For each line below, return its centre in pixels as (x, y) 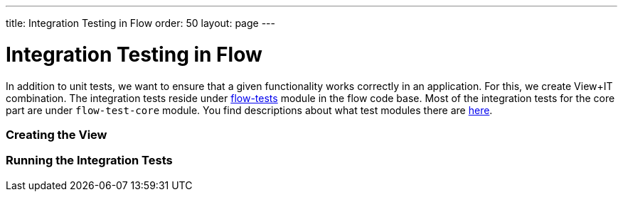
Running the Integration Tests (89, 161)
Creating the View (57, 134)
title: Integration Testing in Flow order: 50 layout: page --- (140, 23)
